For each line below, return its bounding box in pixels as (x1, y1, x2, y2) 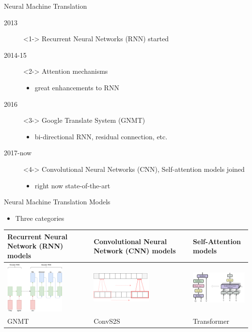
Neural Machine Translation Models (4, 197, 110, 207)
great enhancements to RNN (34, 82, 119, 92)
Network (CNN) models (94, 246, 176, 256)
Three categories (15, 213, 64, 223)
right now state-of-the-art (34, 180, 110, 190)
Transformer (193, 315, 229, 326)
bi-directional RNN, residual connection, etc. (34, 131, 168, 141)
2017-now (4, 148, 32, 158)
